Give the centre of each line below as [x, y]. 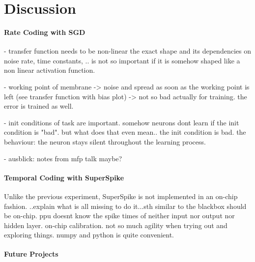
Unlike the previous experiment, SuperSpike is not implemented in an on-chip [121, 196]
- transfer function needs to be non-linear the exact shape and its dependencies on [127, 51]
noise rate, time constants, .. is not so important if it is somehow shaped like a [122, 60]
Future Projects [31, 254]
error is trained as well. [39, 106]
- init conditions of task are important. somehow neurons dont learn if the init [122, 122]
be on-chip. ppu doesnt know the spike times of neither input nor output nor [119, 216]
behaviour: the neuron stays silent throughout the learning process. [105, 141]
